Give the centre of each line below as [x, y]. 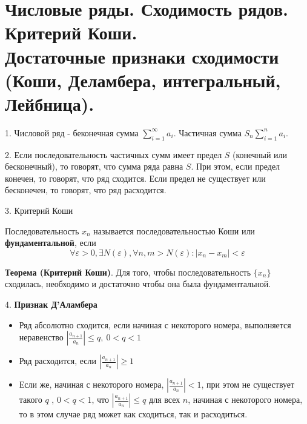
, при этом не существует [248, 384]
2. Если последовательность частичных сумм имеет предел [114, 154]
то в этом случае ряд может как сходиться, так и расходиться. [133, 414]
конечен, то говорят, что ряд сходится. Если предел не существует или [135, 178]
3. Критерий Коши [39, 210]
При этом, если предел [238, 166]
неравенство [41, 337]
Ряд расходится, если [58, 361]
